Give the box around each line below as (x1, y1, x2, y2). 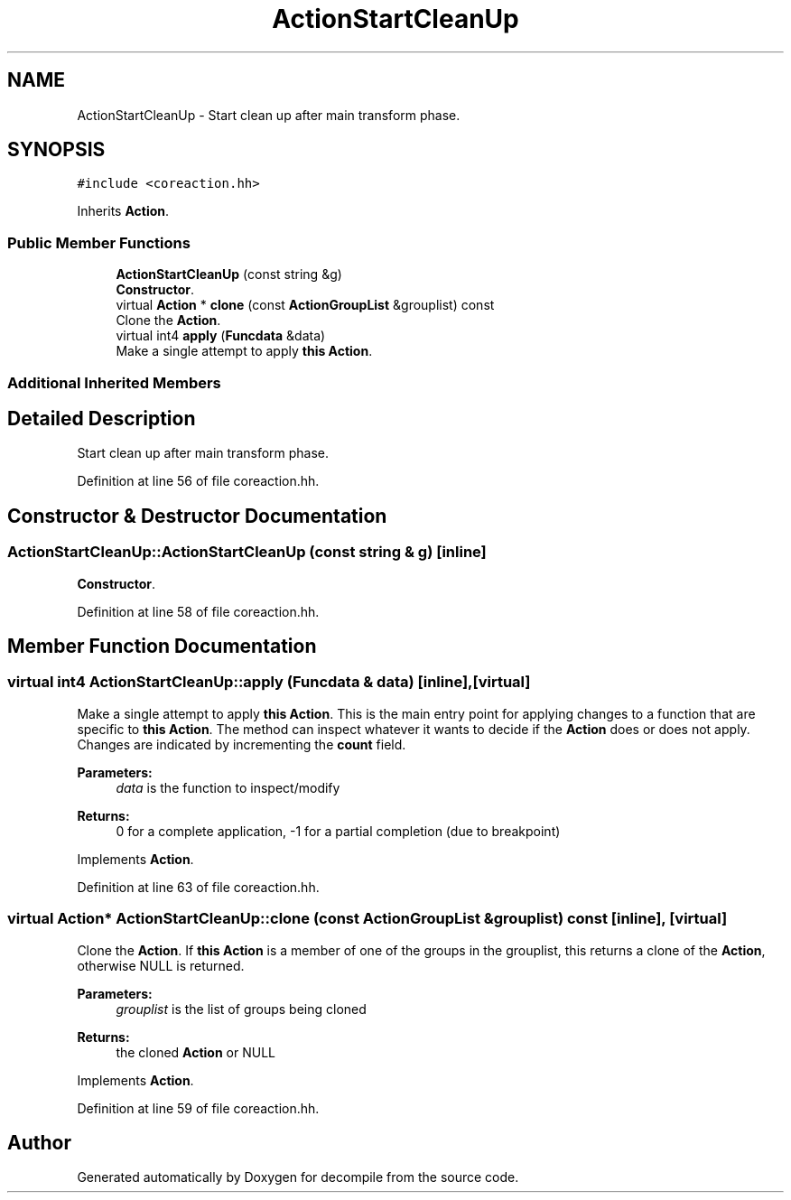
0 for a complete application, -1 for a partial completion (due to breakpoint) (116, 823, 561, 839)
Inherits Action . (77, 203, 170, 219)
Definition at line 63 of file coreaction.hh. (77, 879, 320, 895)
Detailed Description (7, 406, 196, 430)
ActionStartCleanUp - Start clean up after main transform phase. (77, 107, 461, 123)
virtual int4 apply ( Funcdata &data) (116, 328, 326, 344)
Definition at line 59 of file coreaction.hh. (77, 1100, 320, 1116)
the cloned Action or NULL (116, 1044, 276, 1060)
